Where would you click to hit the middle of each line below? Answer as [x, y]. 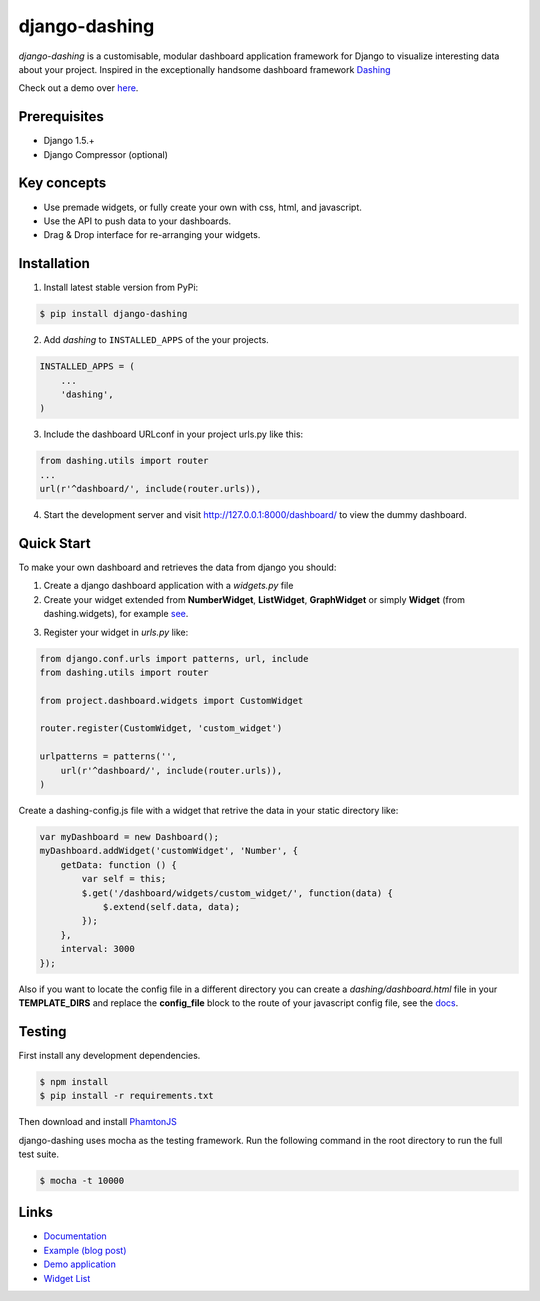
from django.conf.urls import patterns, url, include [174, 658]
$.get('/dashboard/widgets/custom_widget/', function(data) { [237, 893]
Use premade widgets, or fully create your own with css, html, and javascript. [202, 207]
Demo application [80, 1264]
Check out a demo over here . [78, 88]
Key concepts [62, 183]
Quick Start [54, 543]
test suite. [39, 1154]
